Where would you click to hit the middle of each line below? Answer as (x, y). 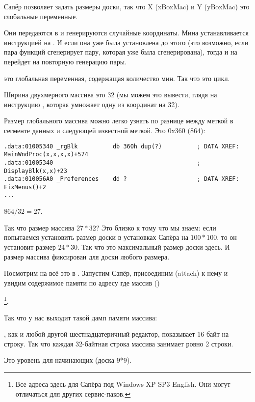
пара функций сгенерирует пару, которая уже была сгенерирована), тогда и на (121, 52)
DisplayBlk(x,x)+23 (36, 171)
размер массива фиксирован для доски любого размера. (87, 256)
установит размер (30, 246)
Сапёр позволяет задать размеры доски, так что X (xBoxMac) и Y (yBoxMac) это (127, 6)
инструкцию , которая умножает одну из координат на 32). (92, 104)
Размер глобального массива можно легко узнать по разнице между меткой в (119, 121)
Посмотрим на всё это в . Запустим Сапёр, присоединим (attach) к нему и (116, 273)
